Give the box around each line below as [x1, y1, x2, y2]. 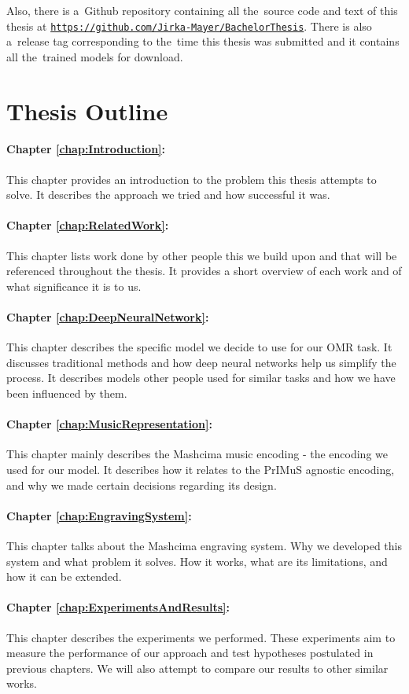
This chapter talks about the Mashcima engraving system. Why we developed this [6, 537, 402, 553]
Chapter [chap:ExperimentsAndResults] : [6, 599, 230, 615]
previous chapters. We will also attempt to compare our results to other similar [6, 659, 389, 676]
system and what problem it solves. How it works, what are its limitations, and [6, 553, 388, 569]
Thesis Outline [6, 94, 168, 127]
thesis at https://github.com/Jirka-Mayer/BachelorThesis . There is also [6, 17, 372, 34]
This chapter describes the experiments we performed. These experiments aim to [6, 629, 396, 645]
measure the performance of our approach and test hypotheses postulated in [6, 644, 374, 661]
